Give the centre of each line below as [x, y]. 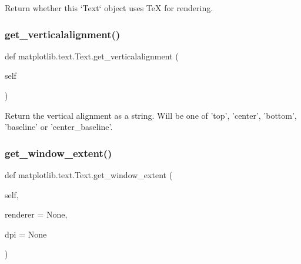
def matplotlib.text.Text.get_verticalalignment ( [92, 56]
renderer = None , [36, 214]
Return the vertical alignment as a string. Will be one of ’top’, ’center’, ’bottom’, [151, 115]
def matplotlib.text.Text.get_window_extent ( [89, 175]
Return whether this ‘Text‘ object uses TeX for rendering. [109, 8]
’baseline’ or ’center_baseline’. [59, 127]
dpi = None [26, 234]
